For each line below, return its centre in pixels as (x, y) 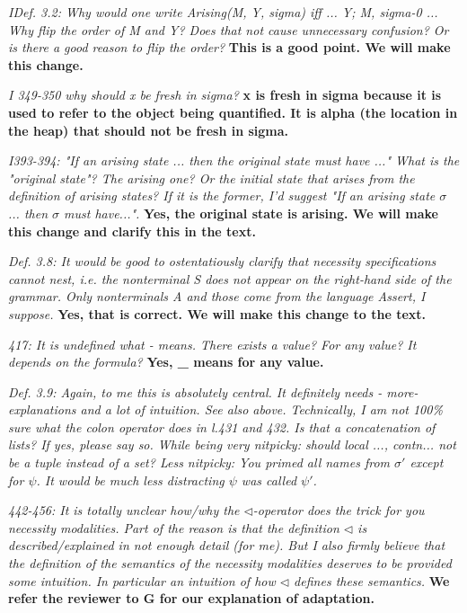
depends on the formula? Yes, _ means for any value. (166, 362)
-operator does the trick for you (339, 510)
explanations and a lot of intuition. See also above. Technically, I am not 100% (225, 409)
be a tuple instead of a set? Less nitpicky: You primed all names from (199, 462)
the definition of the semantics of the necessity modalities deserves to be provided (230, 563)
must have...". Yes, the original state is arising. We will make (251, 213)
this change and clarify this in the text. (132, 231)
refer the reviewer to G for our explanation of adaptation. (191, 598)
